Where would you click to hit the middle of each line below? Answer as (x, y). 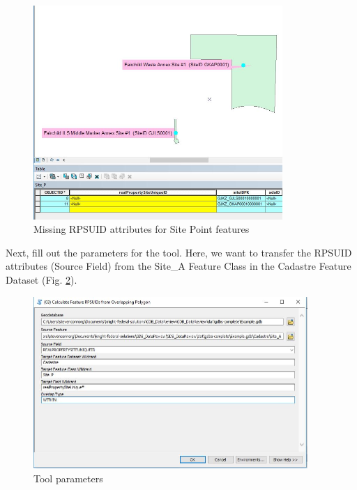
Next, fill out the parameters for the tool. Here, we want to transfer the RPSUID (179, 252)
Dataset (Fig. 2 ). (41, 279)
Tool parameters (68, 478)
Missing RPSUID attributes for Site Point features (142, 229)
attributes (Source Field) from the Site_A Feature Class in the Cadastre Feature (178, 266)
